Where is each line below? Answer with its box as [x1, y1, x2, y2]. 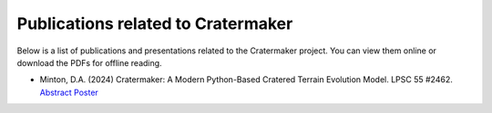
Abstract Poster [39, 87, 99, 98]
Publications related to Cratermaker [16, 14, 293, 33]
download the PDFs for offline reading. [16, 57, 163, 68]
